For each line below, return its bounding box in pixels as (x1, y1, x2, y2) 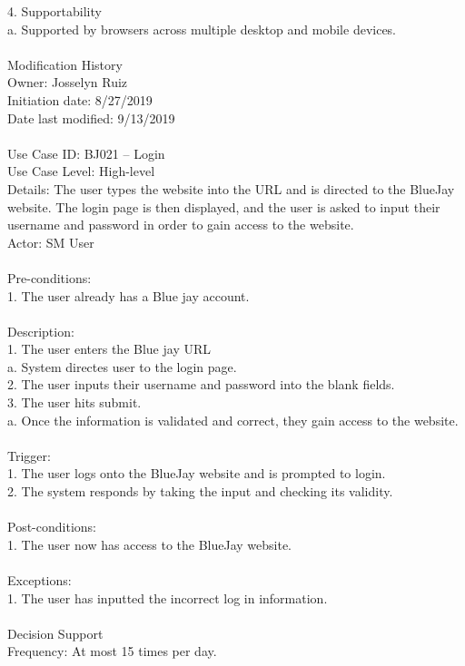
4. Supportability (7, 2, 102, 20)
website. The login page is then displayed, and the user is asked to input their (7, 197, 440, 216)
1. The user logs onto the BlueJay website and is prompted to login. (7, 464, 386, 483)
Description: (7, 321, 74, 340)
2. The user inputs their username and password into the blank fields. (7, 375, 395, 394)
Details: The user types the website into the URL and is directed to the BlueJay (7, 179, 455, 198)
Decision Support (7, 623, 104, 642)
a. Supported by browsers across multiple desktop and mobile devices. (7, 19, 397, 38)
